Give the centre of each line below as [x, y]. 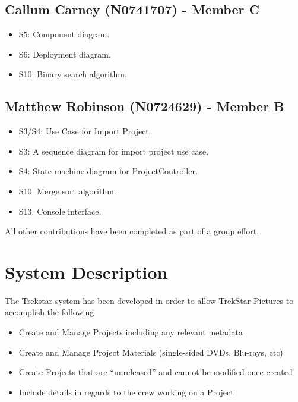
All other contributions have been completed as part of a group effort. [132, 231]
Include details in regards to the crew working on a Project [126, 392]
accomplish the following [50, 312]
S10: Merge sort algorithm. [67, 191]
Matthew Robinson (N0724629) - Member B [145, 106]
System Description [86, 271]
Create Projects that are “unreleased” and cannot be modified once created [156, 372]
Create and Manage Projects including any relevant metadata [131, 332]
